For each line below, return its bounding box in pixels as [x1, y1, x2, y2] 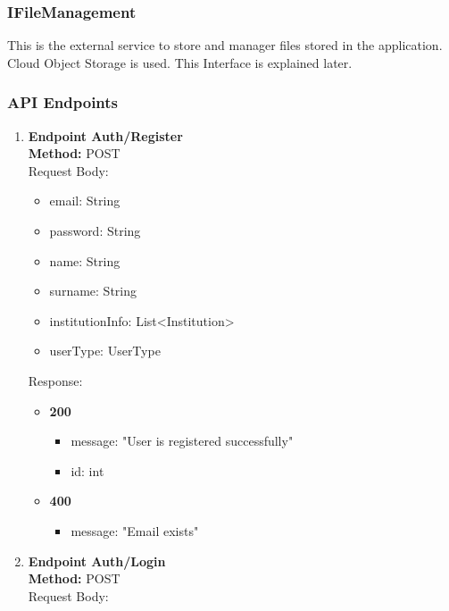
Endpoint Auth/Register [28, 126, 183, 145]
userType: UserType [49, 341, 161, 360]
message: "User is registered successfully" [71, 431, 294, 450]
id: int [71, 461, 104, 480]
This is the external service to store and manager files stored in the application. [7, 36, 443, 54]
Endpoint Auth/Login [28, 551, 166, 570]
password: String [49, 222, 141, 239]
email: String [49, 191, 121, 210]
